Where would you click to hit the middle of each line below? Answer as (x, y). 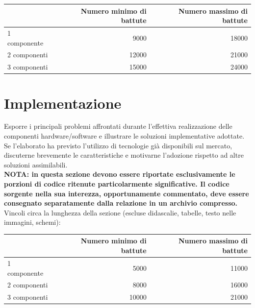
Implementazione (63, 103)
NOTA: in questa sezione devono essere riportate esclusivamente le (120, 174)
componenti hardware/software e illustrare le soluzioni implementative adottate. (124, 136)
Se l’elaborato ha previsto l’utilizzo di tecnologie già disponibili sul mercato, (118, 145)
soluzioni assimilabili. (36, 164)
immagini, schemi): (32, 222)
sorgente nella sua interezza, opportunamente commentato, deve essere (127, 193)
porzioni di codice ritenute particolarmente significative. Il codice (117, 184)
